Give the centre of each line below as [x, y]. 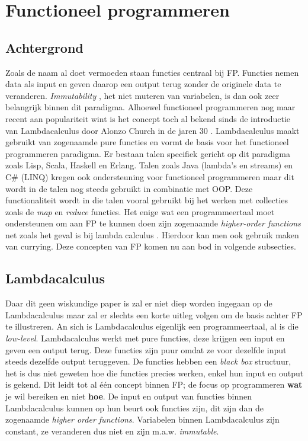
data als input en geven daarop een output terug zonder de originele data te [143, 84]
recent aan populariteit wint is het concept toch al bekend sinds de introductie [148, 118]
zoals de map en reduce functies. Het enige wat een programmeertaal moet [140, 211]
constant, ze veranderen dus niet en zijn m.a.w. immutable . [112, 431]
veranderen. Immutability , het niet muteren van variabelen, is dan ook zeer [142, 95]
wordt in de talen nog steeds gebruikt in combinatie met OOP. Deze [129, 188]
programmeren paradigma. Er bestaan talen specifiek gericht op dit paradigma [148, 153]
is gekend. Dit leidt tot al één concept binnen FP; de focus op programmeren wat [154, 384]
